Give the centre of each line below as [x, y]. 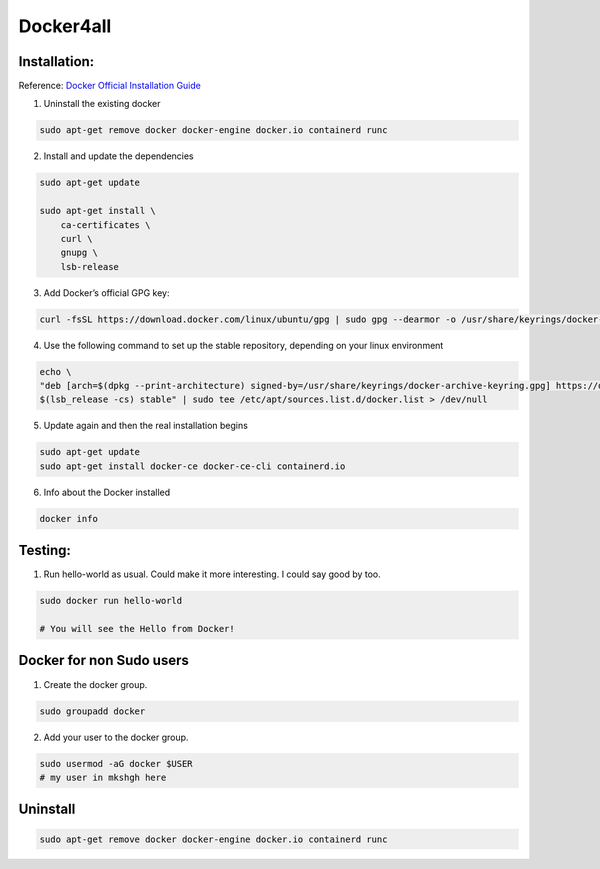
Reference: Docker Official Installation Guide [110, 86]
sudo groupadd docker [92, 711]
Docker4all [65, 26]
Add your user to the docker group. [116, 737]
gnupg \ [79, 253]
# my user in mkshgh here [103, 777]
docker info [69, 518]
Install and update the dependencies [118, 156]
